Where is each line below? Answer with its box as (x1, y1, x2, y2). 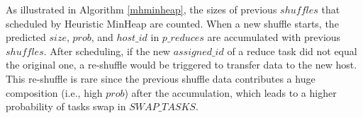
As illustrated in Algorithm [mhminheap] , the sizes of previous (6, 2, 277, 16)
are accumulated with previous (207, 30, 341, 45)
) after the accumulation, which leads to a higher (124, 85, 337, 100)
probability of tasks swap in (6, 99, 126, 114)
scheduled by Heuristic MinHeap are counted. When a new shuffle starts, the (6, 16, 339, 30)
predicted (6, 30, 46, 45)
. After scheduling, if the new (43, 43, 170, 58)
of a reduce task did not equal (227, 43, 357, 58)
